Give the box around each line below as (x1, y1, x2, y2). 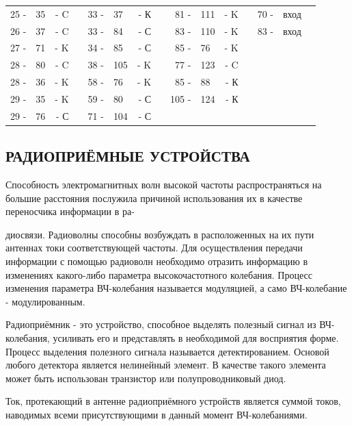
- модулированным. (5, 294, 85, 308)
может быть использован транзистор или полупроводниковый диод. (5, 371, 286, 385)
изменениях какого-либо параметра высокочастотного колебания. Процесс (5, 267, 312, 281)
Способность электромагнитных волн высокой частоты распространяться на (5, 177, 322, 192)
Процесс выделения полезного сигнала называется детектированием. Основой (5, 344, 329, 358)
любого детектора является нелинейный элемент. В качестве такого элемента (5, 358, 326, 372)
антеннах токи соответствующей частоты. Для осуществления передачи (5, 240, 303, 255)
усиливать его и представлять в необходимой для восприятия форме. (53, 331, 339, 345)
